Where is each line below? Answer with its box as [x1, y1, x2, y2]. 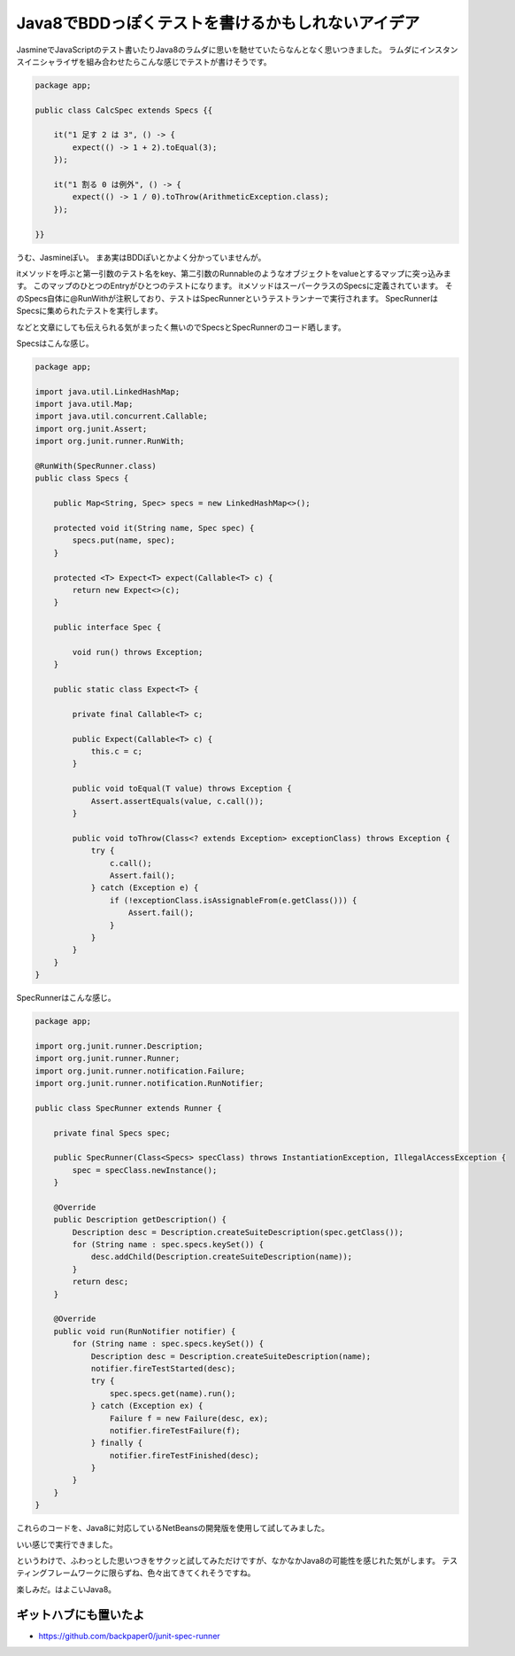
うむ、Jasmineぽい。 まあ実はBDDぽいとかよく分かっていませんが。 [16, 252, 266, 262]
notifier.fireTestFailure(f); [109, 1426, 241, 1435]
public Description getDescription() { [53, 1215, 227, 1225]
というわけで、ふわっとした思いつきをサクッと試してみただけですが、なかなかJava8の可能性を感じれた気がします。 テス [16, 1556, 458, 1566]
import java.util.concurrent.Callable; [35, 411, 208, 421]
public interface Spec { [53, 622, 162, 633]
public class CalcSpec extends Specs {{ [35, 105, 212, 115]
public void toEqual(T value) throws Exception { [72, 784, 292, 793]
